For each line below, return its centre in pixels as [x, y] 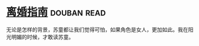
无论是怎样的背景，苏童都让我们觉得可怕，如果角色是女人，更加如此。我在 [97, 29]
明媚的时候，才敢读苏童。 [42, 37]
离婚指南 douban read [56, 12]
